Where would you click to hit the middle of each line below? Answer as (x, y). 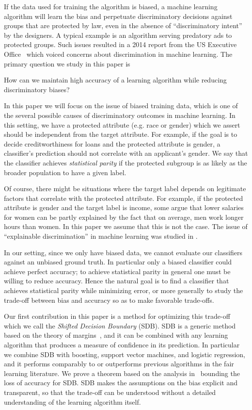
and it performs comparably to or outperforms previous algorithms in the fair (119, 364)
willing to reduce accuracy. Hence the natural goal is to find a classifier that (117, 281)
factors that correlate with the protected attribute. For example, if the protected (124, 198)
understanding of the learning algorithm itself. (72, 402)
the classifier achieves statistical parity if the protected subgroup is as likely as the (126, 162)
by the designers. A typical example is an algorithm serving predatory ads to (118, 35)
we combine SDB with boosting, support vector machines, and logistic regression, (125, 354)
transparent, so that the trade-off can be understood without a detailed (110, 392)
